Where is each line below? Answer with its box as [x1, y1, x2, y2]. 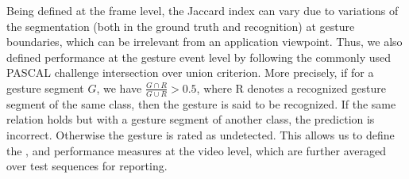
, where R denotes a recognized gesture [196, 79, 386, 96]
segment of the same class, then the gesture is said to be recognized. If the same [6, 95, 396, 112]
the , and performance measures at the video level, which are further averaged [6, 142, 386, 158]
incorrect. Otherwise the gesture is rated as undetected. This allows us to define [6, 126, 395, 143]
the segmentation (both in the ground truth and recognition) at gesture [6, 17, 355, 34]
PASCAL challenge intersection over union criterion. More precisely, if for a [6, 64, 374, 81]
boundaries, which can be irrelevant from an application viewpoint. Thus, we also [6, 33, 403, 50]
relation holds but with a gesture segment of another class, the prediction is [6, 111, 375, 128]
